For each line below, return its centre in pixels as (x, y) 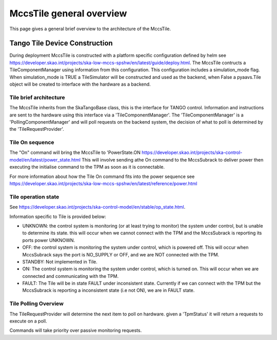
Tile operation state (34, 196)
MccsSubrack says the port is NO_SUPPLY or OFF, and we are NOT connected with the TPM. (121, 254)
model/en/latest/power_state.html (45, 159)
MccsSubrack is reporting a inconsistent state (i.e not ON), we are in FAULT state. (108, 290)
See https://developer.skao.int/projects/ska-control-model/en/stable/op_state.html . (97, 207)
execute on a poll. (28, 321)
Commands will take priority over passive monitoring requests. (76, 330)
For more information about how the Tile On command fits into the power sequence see (102, 176)
